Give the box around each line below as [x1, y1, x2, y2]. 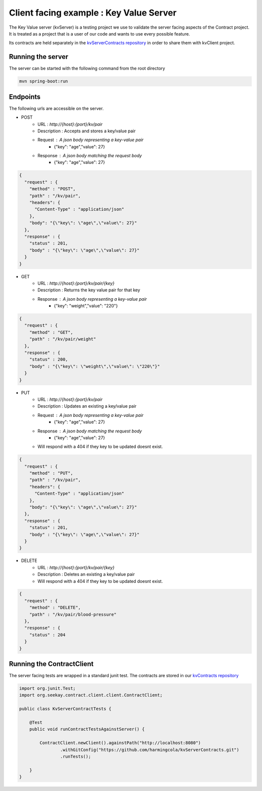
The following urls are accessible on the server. [9, 105, 104, 111]
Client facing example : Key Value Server [9, 7, 177, 18]
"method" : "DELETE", [29, 605, 81, 611]
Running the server [9, 53, 68, 61]
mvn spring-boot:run [19, 78, 68, 84]
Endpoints [9, 92, 41, 101]
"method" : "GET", [29, 329, 73, 335]
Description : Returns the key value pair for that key [37, 287, 140, 293]
